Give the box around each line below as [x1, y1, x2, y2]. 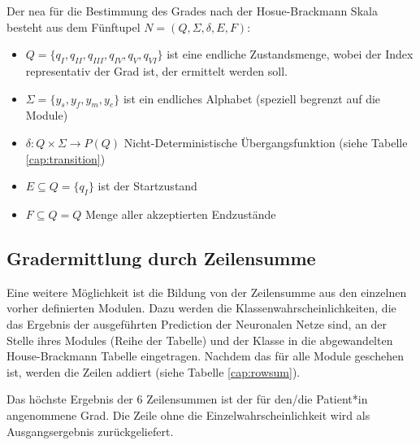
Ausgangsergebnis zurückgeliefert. [6, 422, 174, 439]
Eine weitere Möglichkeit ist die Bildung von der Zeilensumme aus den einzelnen [6, 283, 407, 300]
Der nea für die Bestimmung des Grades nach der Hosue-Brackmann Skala [6, 2, 378, 19]
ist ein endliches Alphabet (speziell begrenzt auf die [123, 89, 381, 107]
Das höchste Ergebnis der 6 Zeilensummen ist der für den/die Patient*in [6, 390, 368, 408]
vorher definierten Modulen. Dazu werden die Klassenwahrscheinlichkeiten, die [6, 299, 396, 316]
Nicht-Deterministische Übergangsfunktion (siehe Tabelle [123, 133, 408, 151]
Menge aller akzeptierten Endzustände [84, 205, 276, 222]
